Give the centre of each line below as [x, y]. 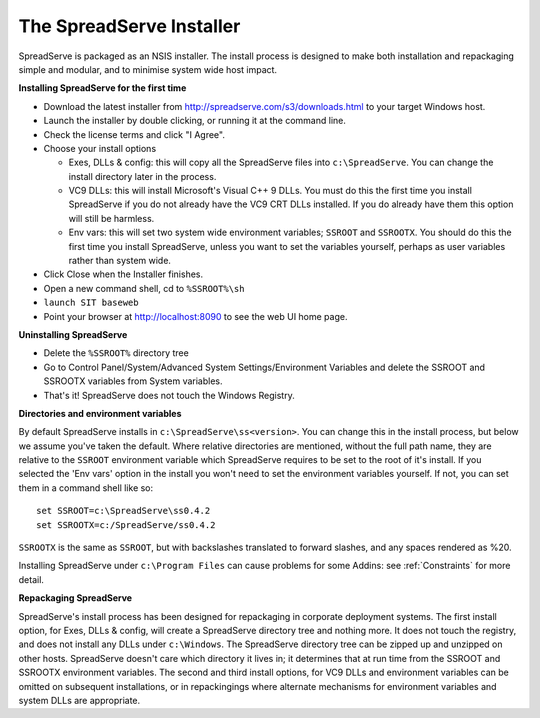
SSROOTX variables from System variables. [133, 381]
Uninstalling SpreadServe [73, 334]
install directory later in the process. [142, 176]
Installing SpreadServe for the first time [102, 88]
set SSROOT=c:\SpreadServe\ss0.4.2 [123, 511]
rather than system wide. [120, 261]
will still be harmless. [111, 218]
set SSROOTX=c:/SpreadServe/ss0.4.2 [126, 524]
